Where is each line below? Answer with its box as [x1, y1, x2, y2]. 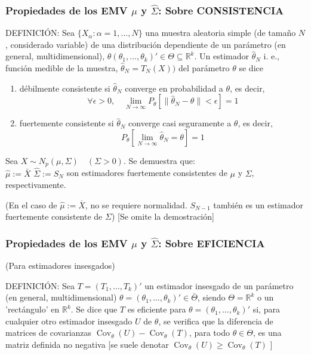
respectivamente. [5, 178, 66, 191]
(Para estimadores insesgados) [5, 259, 115, 272]
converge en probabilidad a [125, 81, 223, 94]
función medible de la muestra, [5, 62, 118, 74]
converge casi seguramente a [128, 117, 232, 129]
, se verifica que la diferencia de [158, 314, 273, 327]
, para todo [189, 326, 230, 339]
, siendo [197, 291, 226, 304]
